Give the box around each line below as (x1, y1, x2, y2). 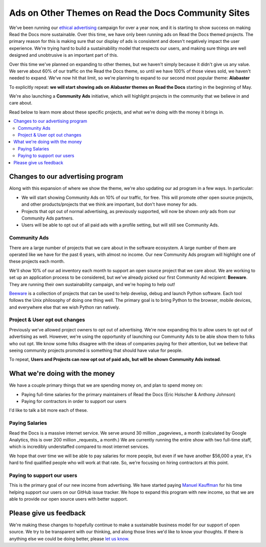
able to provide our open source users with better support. (9, 496, 128, 502)
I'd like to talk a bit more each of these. (9, 407, 88, 413)
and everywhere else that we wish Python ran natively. (9, 304, 120, 310)
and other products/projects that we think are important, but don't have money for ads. (21, 201, 198, 207)
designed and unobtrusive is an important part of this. (9, 52, 118, 58)
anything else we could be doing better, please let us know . (9, 536, 130, 542)
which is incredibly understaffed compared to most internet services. (9, 444, 150, 450)
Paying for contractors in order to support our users (21, 399, 127, 404)
